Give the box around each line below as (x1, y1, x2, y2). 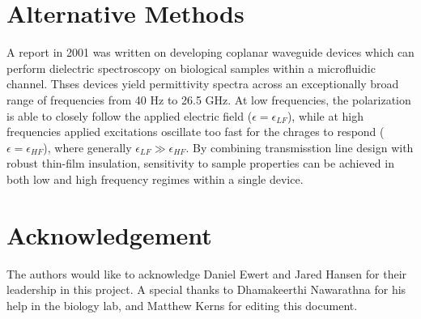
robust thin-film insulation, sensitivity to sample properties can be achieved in (6, 155, 394, 172)
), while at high (287, 107, 364, 124)
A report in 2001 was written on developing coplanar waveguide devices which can (6, 44, 415, 61)
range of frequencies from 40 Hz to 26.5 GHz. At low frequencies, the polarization (6, 91, 411, 108)
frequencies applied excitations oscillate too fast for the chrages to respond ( (6, 123, 385, 140)
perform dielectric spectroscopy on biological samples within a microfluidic (6, 59, 376, 76)
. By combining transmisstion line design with (185, 138, 414, 155)
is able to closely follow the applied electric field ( (6, 107, 253, 124)
